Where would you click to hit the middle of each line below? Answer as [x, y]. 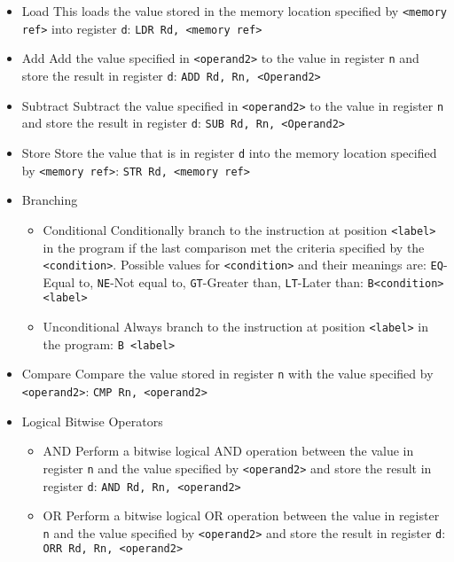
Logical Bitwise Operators [92, 421]
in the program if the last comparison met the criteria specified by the [234, 247]
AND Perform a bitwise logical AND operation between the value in [228, 451]
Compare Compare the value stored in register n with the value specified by [227, 374]
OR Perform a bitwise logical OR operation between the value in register [241, 515]
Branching [50, 200]
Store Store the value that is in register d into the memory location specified [229, 152]
